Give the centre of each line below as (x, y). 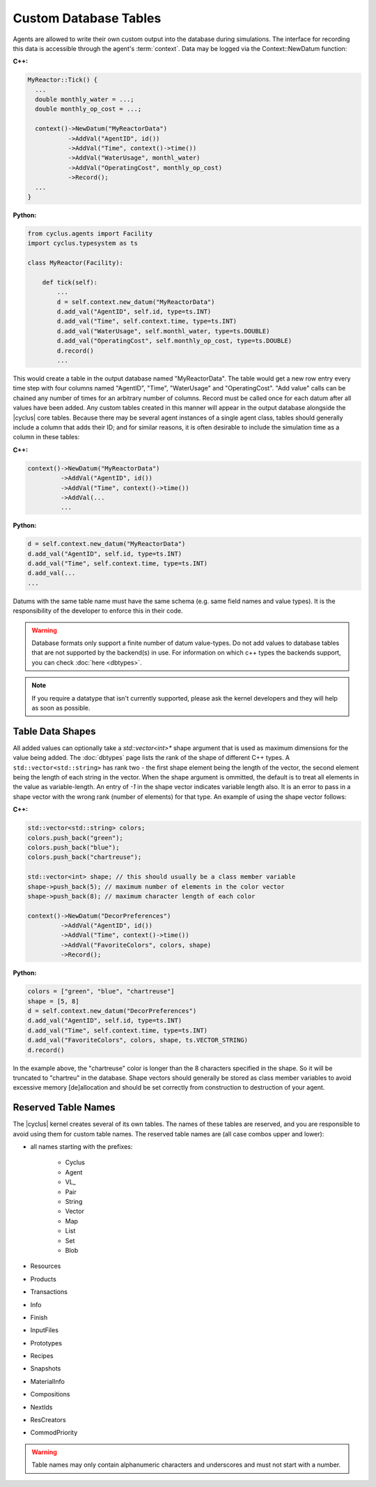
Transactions (49, 1292)
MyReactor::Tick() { (62, 80)
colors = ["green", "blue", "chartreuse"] (101, 991)
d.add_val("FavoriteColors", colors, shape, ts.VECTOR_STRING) (138, 1040)
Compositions (50, 1394)
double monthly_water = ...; (85, 100)
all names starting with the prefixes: (81, 1147)
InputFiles (45, 1330)
